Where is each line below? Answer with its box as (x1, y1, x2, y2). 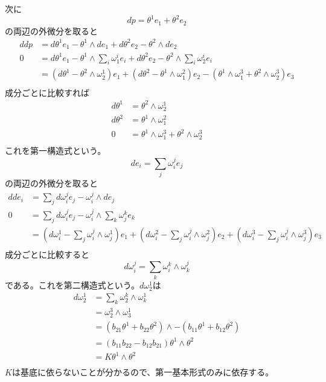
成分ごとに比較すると (5, 247, 89, 260)
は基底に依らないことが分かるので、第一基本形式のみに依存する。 (11, 365, 274, 378)
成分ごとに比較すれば (5, 86, 89, 98)
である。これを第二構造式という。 (5, 278, 140, 291)
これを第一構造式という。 (5, 144, 106, 157)
